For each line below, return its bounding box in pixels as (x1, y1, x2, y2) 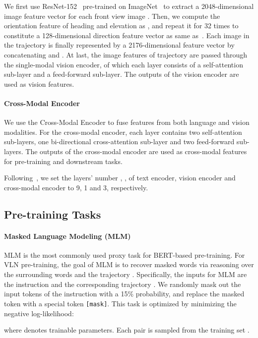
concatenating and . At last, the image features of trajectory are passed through (4, 49, 248, 59)
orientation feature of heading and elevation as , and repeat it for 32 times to (4, 20, 239, 31)
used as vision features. (4, 78, 74, 89)
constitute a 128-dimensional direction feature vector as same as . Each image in (4, 30, 250, 40)
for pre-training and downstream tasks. (4, 156, 123, 166)
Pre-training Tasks (4, 206, 101, 222)
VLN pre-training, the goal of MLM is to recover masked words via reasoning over (4, 259, 254, 270)
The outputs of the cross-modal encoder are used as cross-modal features (25, 146, 247, 156)
